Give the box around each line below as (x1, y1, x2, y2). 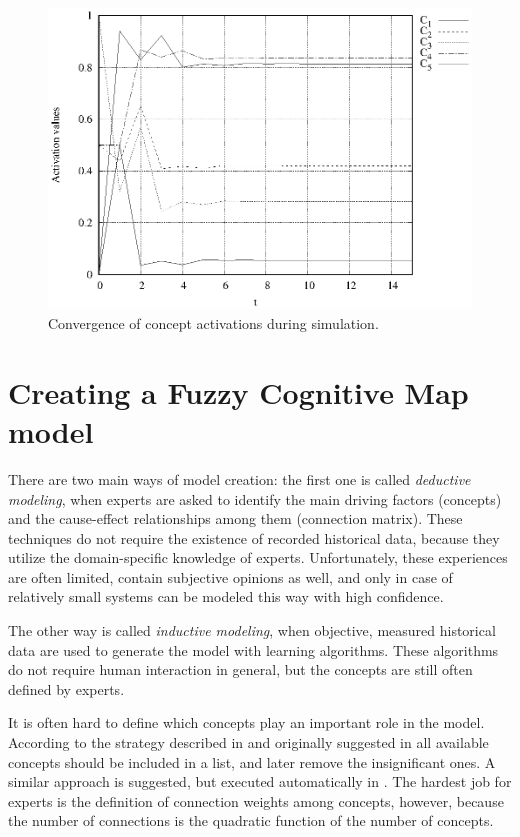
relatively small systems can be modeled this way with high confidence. (8, 586, 444, 607)
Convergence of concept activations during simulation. (48, 313, 379, 334)
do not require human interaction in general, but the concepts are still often (8, 659, 473, 680)
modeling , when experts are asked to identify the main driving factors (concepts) (8, 488, 502, 509)
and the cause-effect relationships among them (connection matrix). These (8, 508, 463, 529)
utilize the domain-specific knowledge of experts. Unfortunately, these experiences (8, 547, 508, 568)
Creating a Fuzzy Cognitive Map (8, 371, 469, 412)
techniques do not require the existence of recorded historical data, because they (8, 527, 500, 548)
